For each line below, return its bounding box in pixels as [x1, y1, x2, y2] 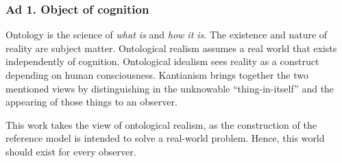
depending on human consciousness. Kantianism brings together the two [5, 68, 308, 81]
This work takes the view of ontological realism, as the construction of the [5, 117, 317, 131]
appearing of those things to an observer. [5, 95, 178, 109]
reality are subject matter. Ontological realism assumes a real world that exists [5, 40, 337, 55]
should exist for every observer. [5, 144, 136, 158]
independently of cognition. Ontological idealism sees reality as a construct [5, 54, 319, 68]
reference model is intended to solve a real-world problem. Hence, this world [5, 131, 325, 145]
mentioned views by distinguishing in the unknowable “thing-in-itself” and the [5, 81, 334, 95]
